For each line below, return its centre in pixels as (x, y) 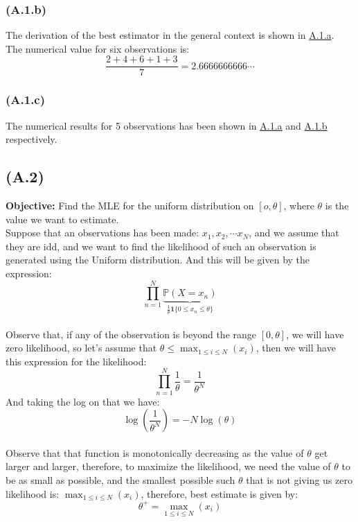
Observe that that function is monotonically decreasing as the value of (155, 452)
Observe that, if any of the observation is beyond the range (131, 334)
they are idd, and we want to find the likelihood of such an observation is (161, 246)
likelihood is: (33, 493)
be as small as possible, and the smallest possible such (120, 479)
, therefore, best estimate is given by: (220, 493)
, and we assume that (294, 233)
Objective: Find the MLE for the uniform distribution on (130, 206)
